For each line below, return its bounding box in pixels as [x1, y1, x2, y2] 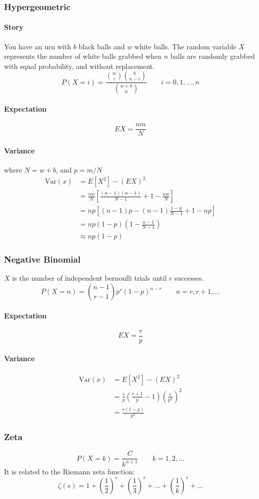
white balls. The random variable [135, 41, 236, 51]
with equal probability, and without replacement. [4, 60, 155, 71]
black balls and [78, 41, 125, 51]
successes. [174, 273, 204, 283]
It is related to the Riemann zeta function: [4, 466, 135, 476]
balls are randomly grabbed [170, 51, 255, 61]
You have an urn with [4, 41, 71, 51]
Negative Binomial [4, 253, 81, 266]
